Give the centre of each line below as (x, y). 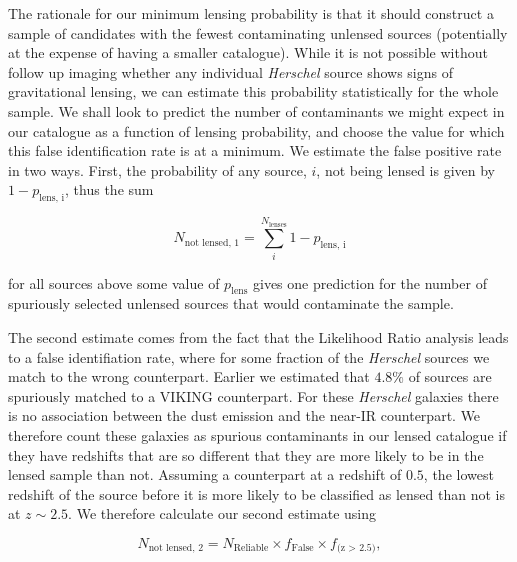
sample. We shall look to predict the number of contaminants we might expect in (256, 110)
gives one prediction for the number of (369, 282)
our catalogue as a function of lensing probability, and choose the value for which (256, 130)
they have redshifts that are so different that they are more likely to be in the (246, 454)
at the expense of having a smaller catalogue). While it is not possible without (248, 52)
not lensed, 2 (176, 548)
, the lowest (458, 474)
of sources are (450, 376)
